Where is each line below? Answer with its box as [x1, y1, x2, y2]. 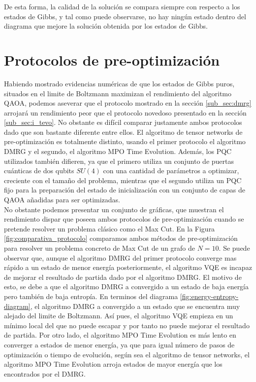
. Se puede [219, 243, 250, 253]
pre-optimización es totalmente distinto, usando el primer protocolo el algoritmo [4, 136, 246, 147]
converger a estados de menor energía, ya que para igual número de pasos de [4, 339, 235, 349]
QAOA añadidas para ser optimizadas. [4, 194, 120, 205]
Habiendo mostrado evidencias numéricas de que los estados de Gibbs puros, [4, 78, 235, 88]
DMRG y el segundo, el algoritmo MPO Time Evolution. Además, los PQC [4, 146, 232, 156]
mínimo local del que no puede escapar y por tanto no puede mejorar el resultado [4, 320, 250, 330]
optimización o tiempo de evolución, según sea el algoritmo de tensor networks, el [4, 349, 250, 359]
